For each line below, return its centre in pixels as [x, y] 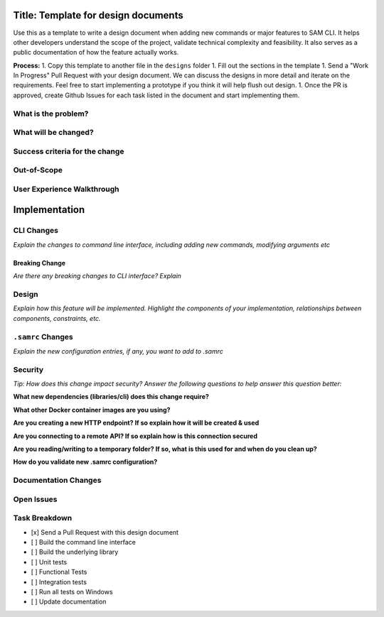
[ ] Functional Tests [59, 572]
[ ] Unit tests [49, 562]
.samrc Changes [43, 337]
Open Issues [35, 499]
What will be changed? [53, 133]
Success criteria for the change [69, 151]
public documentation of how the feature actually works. [96, 53]
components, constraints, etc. [57, 318]
